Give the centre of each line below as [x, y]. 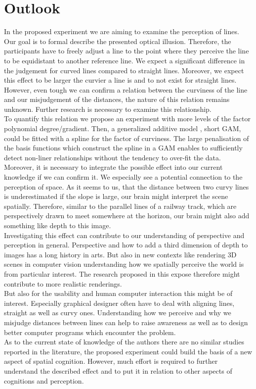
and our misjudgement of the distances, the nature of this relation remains [117, 99]
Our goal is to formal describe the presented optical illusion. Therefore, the [118, 41]
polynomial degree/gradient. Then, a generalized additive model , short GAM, [123, 128]
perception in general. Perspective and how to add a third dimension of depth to [126, 245]
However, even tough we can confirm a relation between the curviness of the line [126, 89]
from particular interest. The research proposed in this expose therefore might [122, 273]
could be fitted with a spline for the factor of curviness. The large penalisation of [127, 138]
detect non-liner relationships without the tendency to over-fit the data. [112, 157]
